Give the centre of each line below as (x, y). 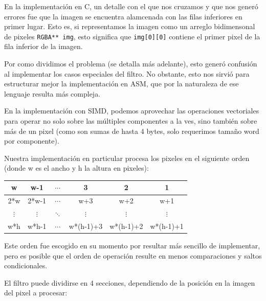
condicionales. (26, 265)
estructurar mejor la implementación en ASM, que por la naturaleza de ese (121, 84)
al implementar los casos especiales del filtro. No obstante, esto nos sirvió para (127, 73)
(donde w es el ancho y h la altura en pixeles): (76, 168)
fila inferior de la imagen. (43, 46)
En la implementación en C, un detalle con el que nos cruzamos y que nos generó (131, 6)
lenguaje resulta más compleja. (52, 93)
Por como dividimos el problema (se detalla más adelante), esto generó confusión (131, 64)
